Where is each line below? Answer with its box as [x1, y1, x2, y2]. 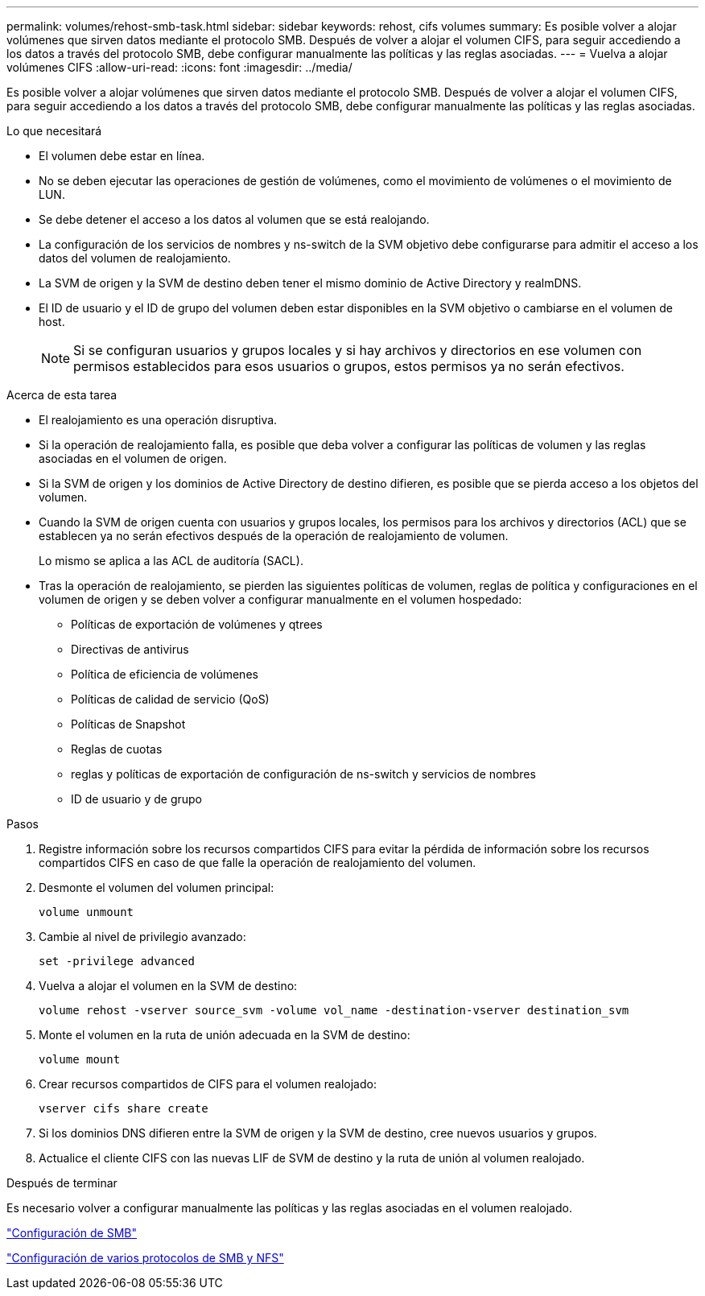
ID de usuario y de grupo [71, 792, 202, 806]
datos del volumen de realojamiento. [39, 251, 231, 265]
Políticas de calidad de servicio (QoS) [71, 692, 270, 706]
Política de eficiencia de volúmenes [71, 667, 258, 681]
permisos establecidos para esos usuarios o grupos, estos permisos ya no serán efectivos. [73, 358, 625, 374]
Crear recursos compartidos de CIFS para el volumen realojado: [39, 1077, 377, 1091]
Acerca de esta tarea [6, 388, 117, 402]
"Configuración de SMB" [6, 1226, 137, 1240]
